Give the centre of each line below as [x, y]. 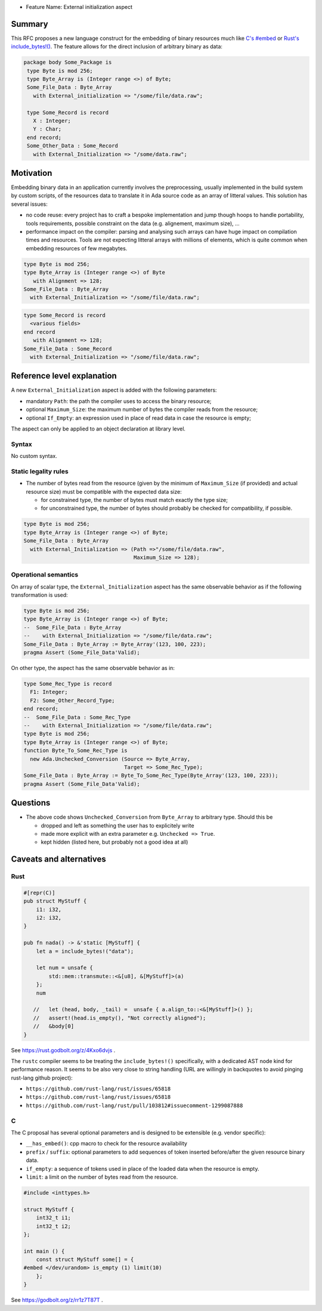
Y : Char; [47, 129]
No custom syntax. [34, 456]
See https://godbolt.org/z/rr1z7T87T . [57, 1300]
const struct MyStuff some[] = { [85, 1260]
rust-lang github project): [42, 1078]
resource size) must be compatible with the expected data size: [104, 491]
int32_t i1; [54, 1218]
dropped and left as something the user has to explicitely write [117, 825]
